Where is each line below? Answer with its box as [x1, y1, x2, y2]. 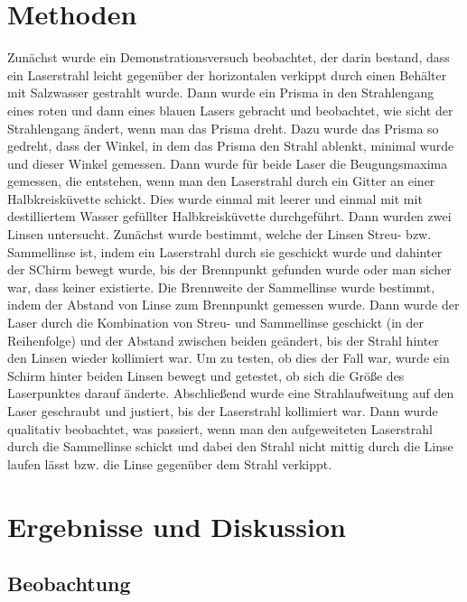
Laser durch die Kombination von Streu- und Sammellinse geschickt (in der [7, 313, 425, 332]
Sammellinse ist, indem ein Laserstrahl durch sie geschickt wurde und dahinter [7, 242, 443, 261]
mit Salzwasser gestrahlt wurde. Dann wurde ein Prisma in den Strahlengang [7, 83, 434, 102]
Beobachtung [7, 570, 131, 597]
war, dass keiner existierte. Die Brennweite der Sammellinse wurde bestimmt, [7, 277, 435, 296]
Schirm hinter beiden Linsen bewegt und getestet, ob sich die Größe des [7, 366, 405, 384]
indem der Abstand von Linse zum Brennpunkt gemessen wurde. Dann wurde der [7, 295, 460, 314]
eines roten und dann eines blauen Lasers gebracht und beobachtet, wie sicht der [7, 100, 453, 119]
